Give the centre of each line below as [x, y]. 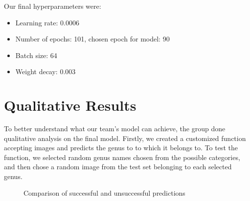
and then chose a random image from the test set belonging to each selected [118, 167]
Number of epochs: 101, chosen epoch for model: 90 [92, 39]
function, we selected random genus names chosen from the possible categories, [122, 157]
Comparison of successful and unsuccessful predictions [104, 192]
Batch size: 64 [36, 55]
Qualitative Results [70, 105]
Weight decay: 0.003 [45, 71]
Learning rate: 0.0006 [47, 22]
